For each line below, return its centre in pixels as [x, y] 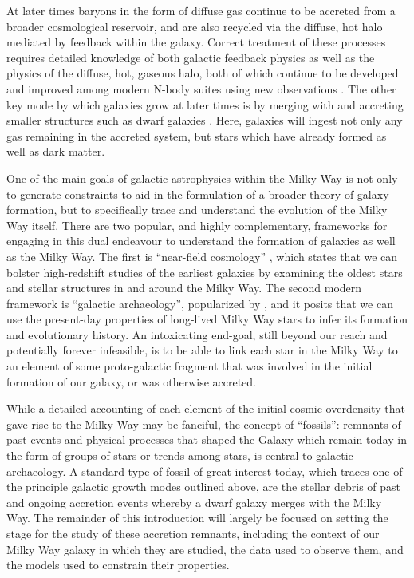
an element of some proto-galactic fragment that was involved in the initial [189, 366]
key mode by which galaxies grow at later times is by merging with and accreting [205, 104]
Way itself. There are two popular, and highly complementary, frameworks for [197, 225]
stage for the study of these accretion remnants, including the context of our [193, 533]
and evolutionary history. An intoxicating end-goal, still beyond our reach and [197, 334]
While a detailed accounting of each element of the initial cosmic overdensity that [206, 408]
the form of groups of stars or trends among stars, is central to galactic [180, 455]
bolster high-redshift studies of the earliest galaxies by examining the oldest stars [205, 272]
